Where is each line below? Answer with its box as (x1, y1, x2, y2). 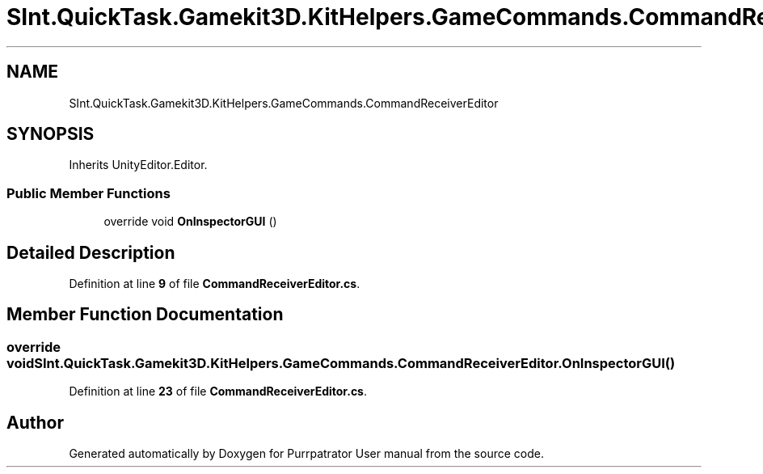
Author (6, 412, 64, 433)
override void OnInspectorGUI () (103, 214, 277, 229)
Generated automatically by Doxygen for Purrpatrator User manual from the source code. (69, 446, 544, 461)
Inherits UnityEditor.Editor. (69, 158, 208, 172)
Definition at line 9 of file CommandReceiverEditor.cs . (69, 277, 360, 291)
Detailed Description (6, 242, 175, 263)
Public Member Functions (6, 184, 171, 201)
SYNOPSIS (6, 124, 95, 145)
